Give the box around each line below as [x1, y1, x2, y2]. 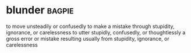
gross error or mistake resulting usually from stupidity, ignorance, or [6, 35, 170, 42]
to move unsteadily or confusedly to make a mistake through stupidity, [6, 23, 175, 30]
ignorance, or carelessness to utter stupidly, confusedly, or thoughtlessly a [6, 29, 186, 36]
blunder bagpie [6, 3, 74, 17]
